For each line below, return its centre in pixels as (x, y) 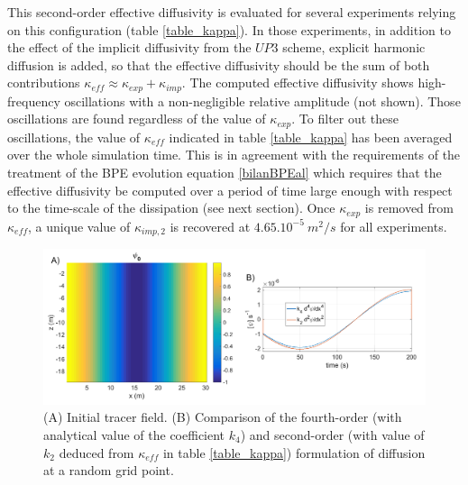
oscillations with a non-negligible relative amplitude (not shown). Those (262, 101)
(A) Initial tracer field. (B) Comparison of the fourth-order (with (223, 417)
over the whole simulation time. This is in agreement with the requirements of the (234, 155)
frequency (34, 101)
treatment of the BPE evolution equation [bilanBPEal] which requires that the (225, 173)
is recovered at (210, 226)
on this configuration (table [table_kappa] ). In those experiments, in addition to (229, 29)
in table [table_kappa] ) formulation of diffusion (294, 452)
